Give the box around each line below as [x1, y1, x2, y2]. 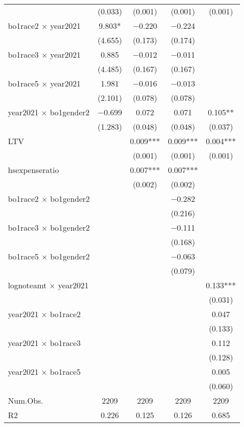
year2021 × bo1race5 [8, 366, 81, 377]
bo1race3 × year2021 [8, 49, 81, 60]
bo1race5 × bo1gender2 [8, 251, 90, 262]
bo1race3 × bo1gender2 [8, 222, 90, 233]
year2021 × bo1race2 [8, 308, 81, 320]
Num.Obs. [8, 395, 43, 406]
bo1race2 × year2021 [8, 20, 81, 31]
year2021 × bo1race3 [8, 337, 81, 348]
